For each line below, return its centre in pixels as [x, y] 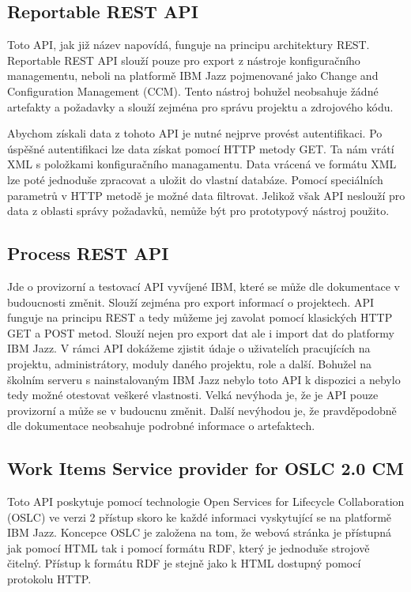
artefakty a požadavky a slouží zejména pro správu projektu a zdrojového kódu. [200, 106]
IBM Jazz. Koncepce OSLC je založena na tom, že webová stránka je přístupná [200, 532]
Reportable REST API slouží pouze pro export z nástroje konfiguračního [184, 60]
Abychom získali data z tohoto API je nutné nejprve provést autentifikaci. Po [195, 133]
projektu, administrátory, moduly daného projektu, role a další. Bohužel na [190, 363]
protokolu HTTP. [49, 579]
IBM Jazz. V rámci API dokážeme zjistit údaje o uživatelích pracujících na [189, 348]
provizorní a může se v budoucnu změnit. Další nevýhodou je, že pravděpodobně [202, 410]
